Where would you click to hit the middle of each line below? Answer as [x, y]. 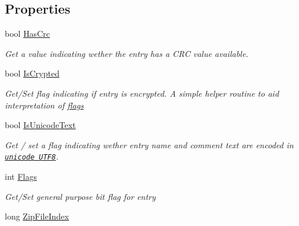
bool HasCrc [27, 34]
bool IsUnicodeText [40, 125]
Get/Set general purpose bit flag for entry [80, 196]
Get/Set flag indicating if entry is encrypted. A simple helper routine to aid [142, 93]
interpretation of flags [44, 105]
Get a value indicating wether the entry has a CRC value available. [127, 53]
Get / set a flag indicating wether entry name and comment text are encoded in [149, 144]
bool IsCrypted [32, 73]
